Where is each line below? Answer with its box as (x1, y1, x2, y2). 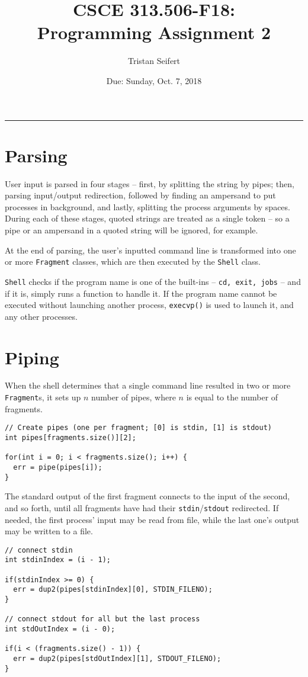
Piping (5, 345, 59, 369)
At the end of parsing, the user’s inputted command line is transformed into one (5, 243, 296, 256)
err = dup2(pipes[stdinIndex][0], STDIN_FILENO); (13, 585, 213, 594)
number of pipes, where (91, 391, 176, 403)
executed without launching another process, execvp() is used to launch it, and (5, 299, 294, 311)
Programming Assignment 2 (37, 20, 271, 44)
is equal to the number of (186, 391, 278, 403)
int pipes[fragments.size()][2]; (5, 433, 136, 442)
